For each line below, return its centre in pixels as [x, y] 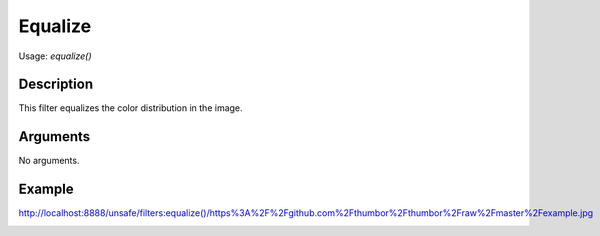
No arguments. [49, 161]
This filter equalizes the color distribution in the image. [131, 108]
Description [56, 84]
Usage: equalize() [55, 56]
